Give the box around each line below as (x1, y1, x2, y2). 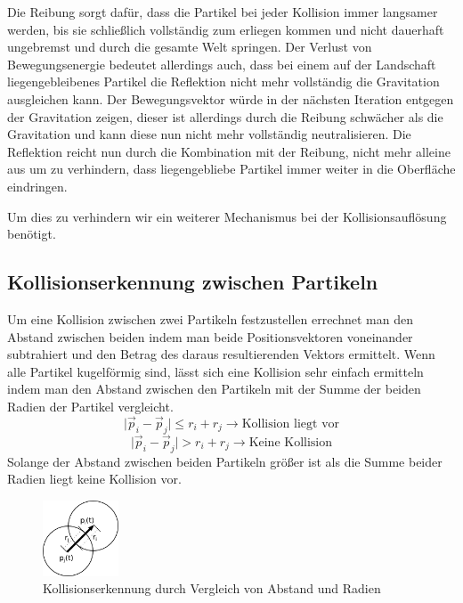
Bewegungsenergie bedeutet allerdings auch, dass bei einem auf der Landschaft (7, 54, 436, 73)
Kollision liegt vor (241, 417, 340, 430)
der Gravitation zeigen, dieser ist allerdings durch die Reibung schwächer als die (7, 107, 443, 126)
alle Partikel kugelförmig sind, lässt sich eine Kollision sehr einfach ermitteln (7, 362, 424, 380)
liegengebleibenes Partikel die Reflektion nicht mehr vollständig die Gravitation (7, 72, 440, 91)
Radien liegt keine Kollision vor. (7, 469, 182, 488)
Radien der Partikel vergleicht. (7, 396, 174, 415)
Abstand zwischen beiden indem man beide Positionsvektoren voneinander (7, 327, 413, 346)
